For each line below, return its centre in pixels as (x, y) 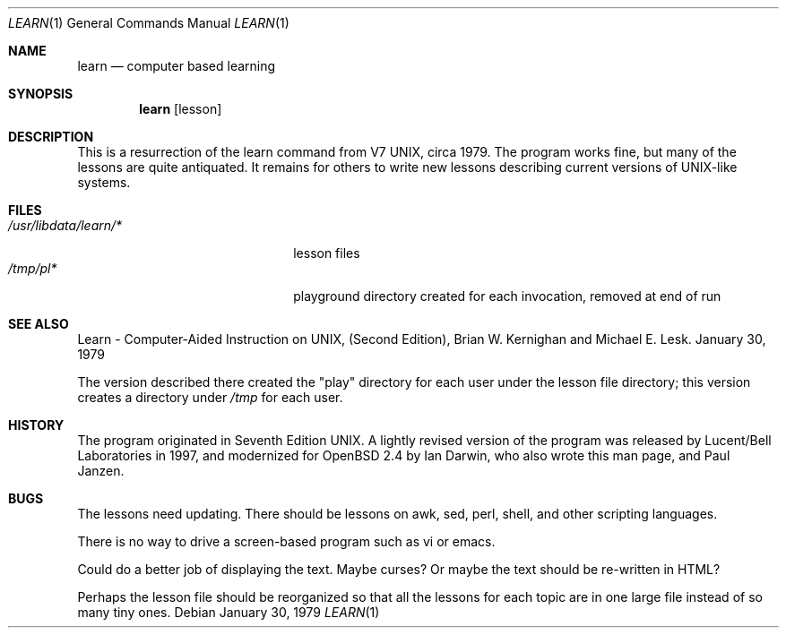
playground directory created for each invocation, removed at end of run (507, 296)
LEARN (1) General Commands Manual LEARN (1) (149, 23)
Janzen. (101, 471)
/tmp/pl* (33, 268)
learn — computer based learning (177, 66)
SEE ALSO (39, 324)
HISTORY (36, 425)
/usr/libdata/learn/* (65, 225)
